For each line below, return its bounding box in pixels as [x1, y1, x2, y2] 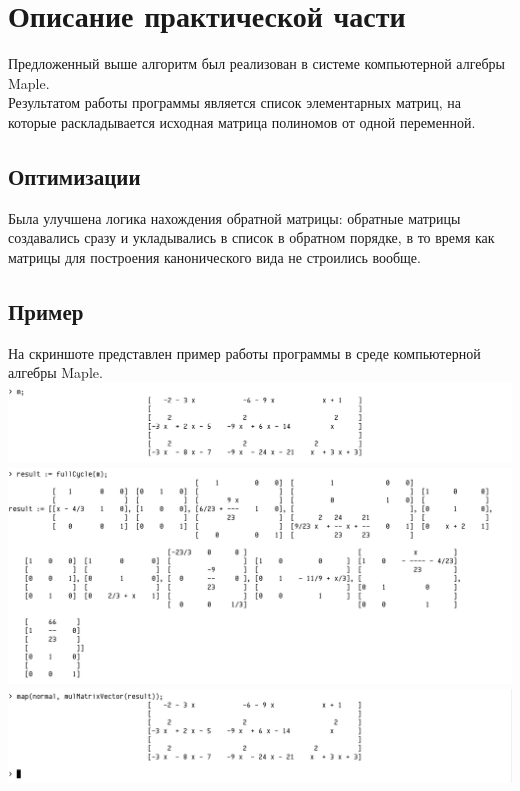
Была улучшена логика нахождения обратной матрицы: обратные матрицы [8, 207, 461, 228]
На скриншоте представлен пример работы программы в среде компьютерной [8, 342, 481, 363]
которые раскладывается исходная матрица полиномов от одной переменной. [8, 111, 476, 132]
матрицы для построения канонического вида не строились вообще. [8, 246, 421, 267]
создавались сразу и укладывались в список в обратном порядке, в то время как [8, 227, 495, 248]
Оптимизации [8, 160, 141, 191]
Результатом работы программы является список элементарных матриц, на [8, 92, 462, 113]
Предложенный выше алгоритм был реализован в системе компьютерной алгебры [8, 53, 505, 74]
